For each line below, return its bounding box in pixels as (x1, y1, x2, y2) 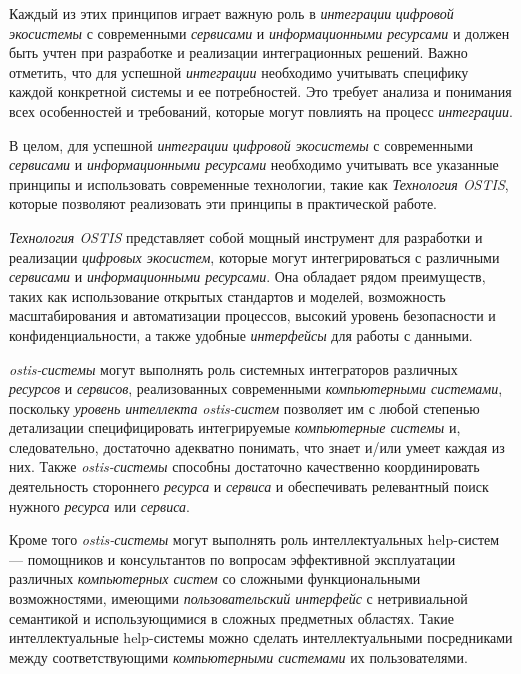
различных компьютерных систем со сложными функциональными (9, 568, 421, 589)
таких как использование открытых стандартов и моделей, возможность (9, 285, 446, 306)
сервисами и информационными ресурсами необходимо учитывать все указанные (9, 154, 499, 175)
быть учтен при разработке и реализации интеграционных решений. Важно (9, 42, 468, 63)
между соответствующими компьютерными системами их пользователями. (9, 646, 468, 667)
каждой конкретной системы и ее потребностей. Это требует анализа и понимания (9, 81, 512, 102)
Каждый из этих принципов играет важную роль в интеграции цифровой (9, 3, 454, 23)
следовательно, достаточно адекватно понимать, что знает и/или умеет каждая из (9, 436, 505, 457)
